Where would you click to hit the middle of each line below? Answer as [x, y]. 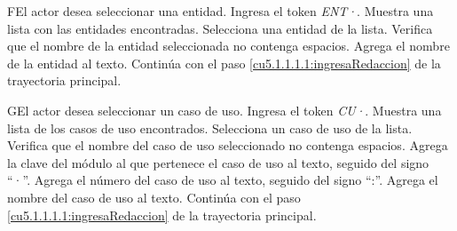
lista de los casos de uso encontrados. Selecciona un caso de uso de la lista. [210, 127]
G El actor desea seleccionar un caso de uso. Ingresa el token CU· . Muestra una [225, 110]
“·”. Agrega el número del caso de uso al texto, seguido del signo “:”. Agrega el [223, 180]
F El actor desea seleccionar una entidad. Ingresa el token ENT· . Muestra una [221, 11]
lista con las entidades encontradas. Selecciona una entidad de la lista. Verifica [220, 28]
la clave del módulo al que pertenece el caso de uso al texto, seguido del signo [218, 162]
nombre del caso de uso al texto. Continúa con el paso [154, 197]
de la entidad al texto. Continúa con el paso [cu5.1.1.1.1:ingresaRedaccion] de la [224, 63]
